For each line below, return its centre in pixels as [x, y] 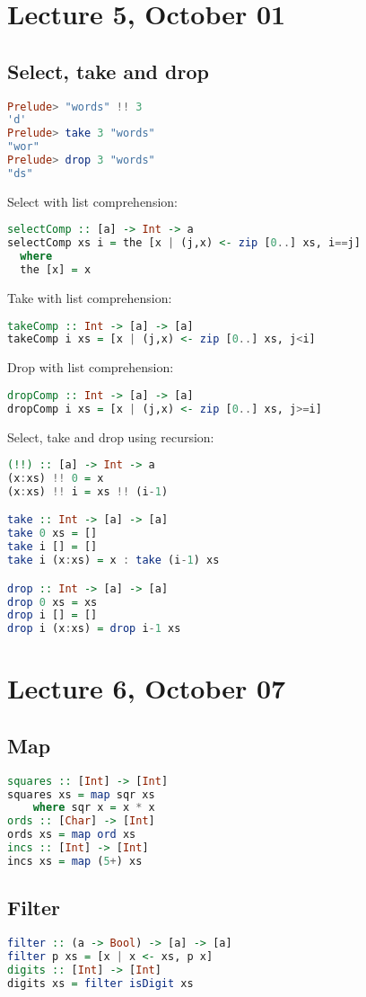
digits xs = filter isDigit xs [100, 983]
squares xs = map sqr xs [81, 794]
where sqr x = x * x [94, 808]
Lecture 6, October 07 [147, 688]
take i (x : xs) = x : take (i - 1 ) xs [113, 561]
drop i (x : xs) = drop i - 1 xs [94, 629]
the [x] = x [56, 270]
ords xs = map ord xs [72, 835]
